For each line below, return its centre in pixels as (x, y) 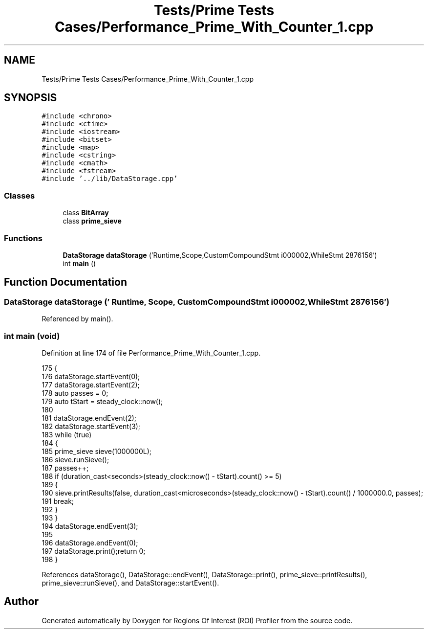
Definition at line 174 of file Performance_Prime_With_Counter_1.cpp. (151, 353)
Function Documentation (65, 282)
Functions (23, 238)
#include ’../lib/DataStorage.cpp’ (110, 179)
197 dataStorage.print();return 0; (94, 551)
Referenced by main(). (77, 319)
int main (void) (32, 336)
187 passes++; (65, 468)
